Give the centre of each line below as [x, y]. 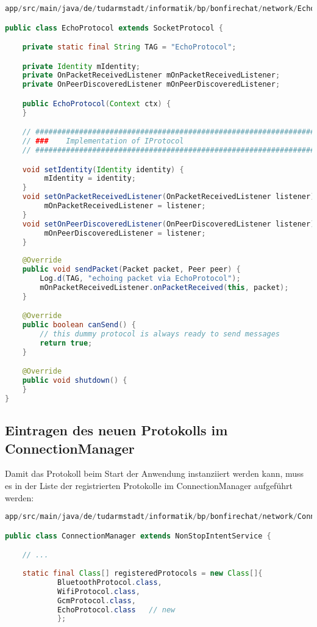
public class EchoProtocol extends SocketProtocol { [114, 28]
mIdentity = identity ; [90, 179]
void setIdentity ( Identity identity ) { [103, 169]
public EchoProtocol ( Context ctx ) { [97, 103]
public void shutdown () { [75, 381]
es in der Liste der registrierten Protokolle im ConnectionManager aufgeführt [149, 486]
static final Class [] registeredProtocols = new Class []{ [142, 574]
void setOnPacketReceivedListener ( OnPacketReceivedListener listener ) [169, 197]
